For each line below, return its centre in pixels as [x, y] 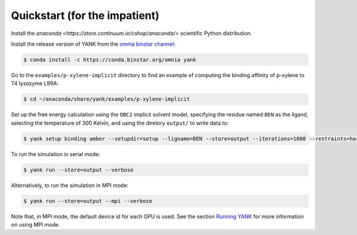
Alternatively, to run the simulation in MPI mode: [70, 185]
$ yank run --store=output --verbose [79, 170]
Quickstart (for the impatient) [85, 15]
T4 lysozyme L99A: [35, 84]
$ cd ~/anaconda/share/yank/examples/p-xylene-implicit [107, 99]
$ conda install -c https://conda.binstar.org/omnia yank [110, 60]
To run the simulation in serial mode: [56, 154]
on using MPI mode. [36, 224]
